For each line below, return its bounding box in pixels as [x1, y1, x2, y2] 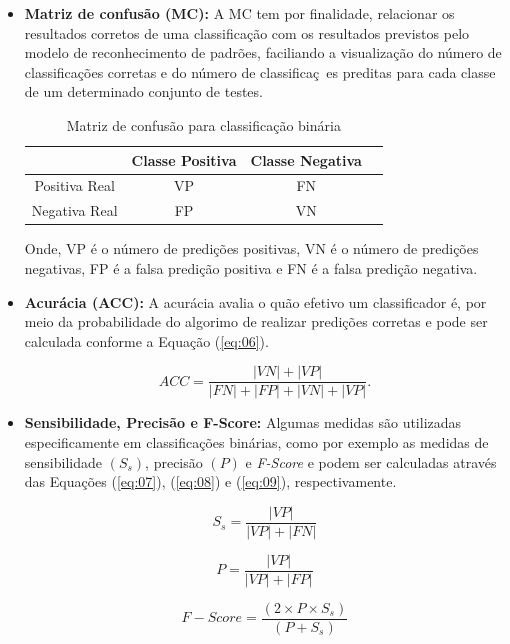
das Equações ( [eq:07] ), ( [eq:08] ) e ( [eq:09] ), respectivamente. [24, 471, 397, 492]
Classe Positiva [131, 149, 237, 170]
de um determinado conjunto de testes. [24, 81, 263, 102]
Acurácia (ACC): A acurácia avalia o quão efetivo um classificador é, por [24, 291, 487, 312]
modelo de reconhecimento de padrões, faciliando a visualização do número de [24, 42, 502, 63]
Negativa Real [31, 200, 118, 221]
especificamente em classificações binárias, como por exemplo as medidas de [24, 431, 489, 452]
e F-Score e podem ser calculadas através [245, 451, 497, 472]
